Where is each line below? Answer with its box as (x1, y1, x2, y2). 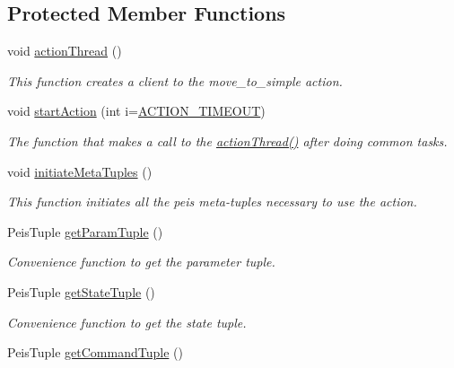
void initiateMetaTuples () (7, 162, 153, 180)
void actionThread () (7, 41, 122, 60)
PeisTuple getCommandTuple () (7, 343, 183, 362)
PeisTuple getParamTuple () (7, 222, 163, 241)
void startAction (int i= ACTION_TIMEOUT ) (7, 101, 266, 120)
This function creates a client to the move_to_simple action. (7, 71, 343, 90)
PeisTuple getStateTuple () (7, 282, 155, 301)
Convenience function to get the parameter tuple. (7, 252, 275, 271)
